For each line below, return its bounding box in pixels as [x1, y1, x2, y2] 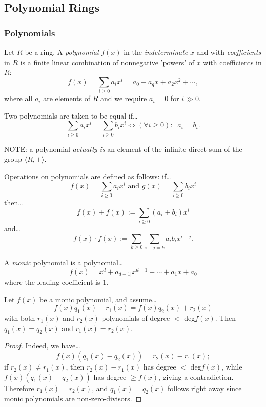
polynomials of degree [101, 313, 170, 323]
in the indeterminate [124, 47, 188, 57]
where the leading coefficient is [4, 277, 100, 287]
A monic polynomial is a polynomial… [4, 257, 124, 267]
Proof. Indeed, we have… [4, 340, 80, 351]
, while [221, 361, 242, 372]
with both [4, 313, 35, 323]
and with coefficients [196, 47, 261, 57]
